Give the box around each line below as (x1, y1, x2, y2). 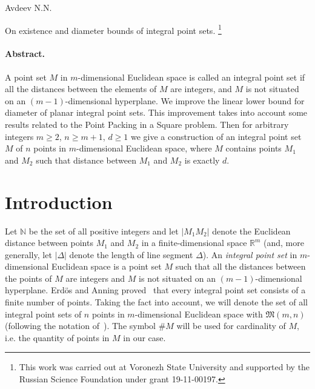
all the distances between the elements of (5, 82, 157, 95)
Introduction (5, 189, 113, 214)
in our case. (123, 331, 166, 344)
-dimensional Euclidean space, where (76, 142, 212, 155)
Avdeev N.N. (5, 1, 52, 13)
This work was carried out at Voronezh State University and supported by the (19, 361, 310, 373)
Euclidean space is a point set (51, 260, 162, 273)
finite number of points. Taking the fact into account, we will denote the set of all (5, 296, 308, 308)
